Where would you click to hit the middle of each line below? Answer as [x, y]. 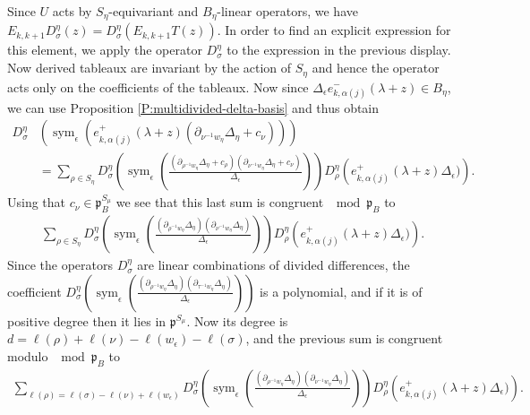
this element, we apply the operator [105, 50]
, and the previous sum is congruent [344, 338]
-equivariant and [154, 11]
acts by [72, 11]
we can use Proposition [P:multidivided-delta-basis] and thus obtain [193, 107]
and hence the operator [376, 68]
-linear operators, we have [287, 11]
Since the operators [60, 265]
